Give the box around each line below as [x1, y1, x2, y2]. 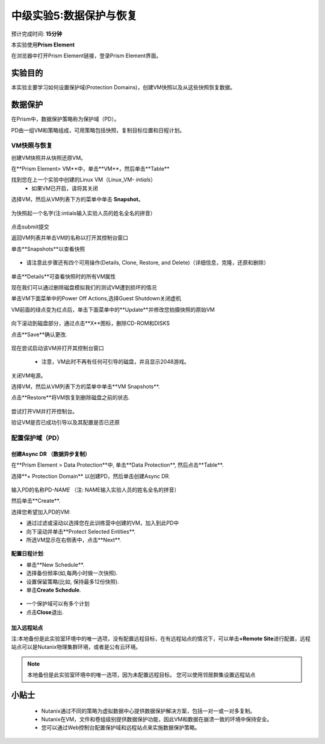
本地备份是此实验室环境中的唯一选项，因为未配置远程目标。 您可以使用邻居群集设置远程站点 [27, 671, 256, 678]
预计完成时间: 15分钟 [11, 30, 63, 37]
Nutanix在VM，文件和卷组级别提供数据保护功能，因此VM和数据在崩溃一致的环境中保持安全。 [41, 716, 273, 723]
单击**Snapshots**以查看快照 [11, 245, 85, 253]
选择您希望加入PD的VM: [11, 508, 71, 515]
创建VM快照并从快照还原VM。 [11, 154, 87, 161]
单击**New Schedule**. [26, 561, 84, 568]
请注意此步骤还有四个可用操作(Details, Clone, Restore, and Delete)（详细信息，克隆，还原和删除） [26, 259, 269, 266]
